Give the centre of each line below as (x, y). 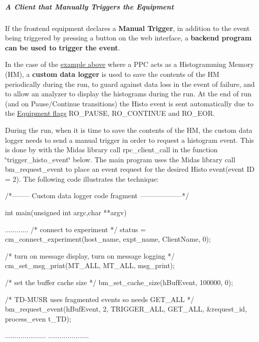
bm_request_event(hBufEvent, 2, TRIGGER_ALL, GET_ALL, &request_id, (126, 309)
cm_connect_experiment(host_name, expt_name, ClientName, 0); (108, 239)
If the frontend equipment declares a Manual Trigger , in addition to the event (128, 28)
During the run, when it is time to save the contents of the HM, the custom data (129, 130)
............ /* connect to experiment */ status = (76, 229)
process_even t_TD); (38, 318)
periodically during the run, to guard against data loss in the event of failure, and (130, 84)
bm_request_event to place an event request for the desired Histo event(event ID (130, 169)
